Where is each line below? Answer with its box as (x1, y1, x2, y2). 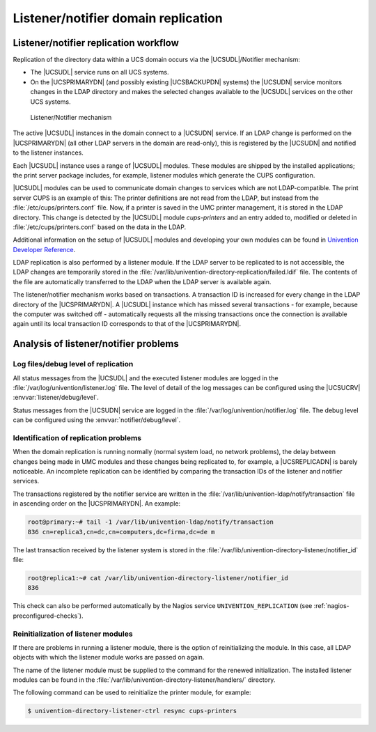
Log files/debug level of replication (13, 359, 134, 369)
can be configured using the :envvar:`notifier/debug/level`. (13, 416, 181, 424)
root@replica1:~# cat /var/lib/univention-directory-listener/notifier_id (27, 574, 289, 582)
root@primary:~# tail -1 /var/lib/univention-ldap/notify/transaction (27, 518, 274, 526)
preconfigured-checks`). (13, 612, 84, 620)
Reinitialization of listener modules (13, 629, 133, 639)
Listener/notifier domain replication (13, 10, 223, 26)
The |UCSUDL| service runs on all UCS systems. (30, 68, 169, 77)
